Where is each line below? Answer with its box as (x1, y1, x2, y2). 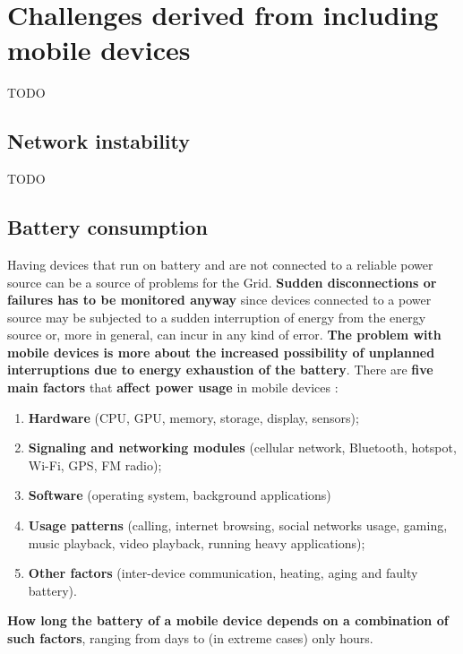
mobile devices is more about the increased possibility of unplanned (7, 342, 435, 361)
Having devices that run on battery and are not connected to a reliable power (7, 254, 433, 273)
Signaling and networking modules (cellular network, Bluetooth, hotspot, (28, 438, 457, 457)
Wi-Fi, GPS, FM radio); (28, 455, 162, 474)
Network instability (7, 127, 191, 155)
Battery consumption (7, 213, 208, 241)
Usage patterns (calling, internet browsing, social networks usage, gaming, (28, 516, 448, 535)
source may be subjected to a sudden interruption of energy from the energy (7, 307, 426, 326)
